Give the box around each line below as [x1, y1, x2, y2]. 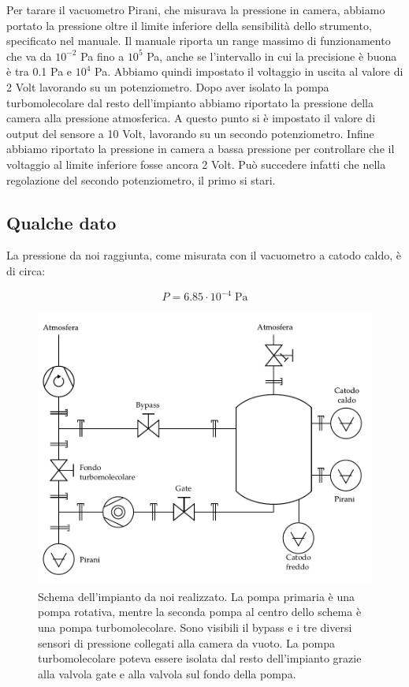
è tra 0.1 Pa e [6, 63, 73, 80]
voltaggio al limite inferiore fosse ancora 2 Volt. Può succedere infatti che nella [6, 155, 386, 172]
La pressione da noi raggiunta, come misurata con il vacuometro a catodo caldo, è [6, 247, 402, 263]
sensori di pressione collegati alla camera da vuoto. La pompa [38, 634, 336, 651]
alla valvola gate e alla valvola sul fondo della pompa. [38, 665, 296, 681]
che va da [6, 47, 52, 64]
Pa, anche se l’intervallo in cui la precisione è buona [147, 47, 397, 64]
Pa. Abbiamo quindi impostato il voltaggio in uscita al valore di [95, 63, 403, 80]
